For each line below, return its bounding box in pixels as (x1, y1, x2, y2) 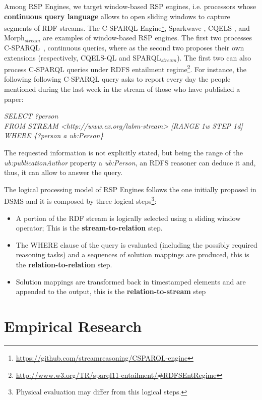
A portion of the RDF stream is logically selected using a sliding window (16, 212, 241, 223)
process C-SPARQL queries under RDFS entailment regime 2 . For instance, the (4, 63, 246, 74)
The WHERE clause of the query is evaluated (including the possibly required (16, 239, 257, 250)
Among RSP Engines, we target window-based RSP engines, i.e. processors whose (4, 1, 256, 11)
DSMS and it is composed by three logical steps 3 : (4, 194, 157, 206)
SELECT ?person (4, 110, 58, 121)
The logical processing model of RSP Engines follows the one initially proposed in (4, 184, 256, 194)
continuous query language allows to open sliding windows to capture (4, 11, 230, 21)
